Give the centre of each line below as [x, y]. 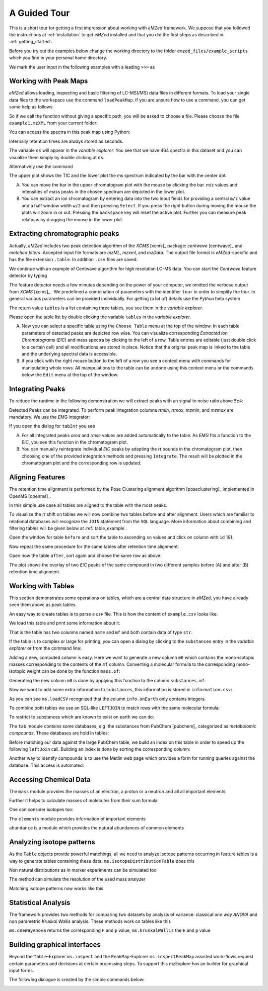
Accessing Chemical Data [50, 779]
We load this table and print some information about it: [65, 623]
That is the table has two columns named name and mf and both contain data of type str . [101, 632]
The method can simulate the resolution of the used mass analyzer [77, 879]
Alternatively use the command [41, 166]
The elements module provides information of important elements [77, 818]
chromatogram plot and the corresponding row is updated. [81, 463]
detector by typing [28, 275]
